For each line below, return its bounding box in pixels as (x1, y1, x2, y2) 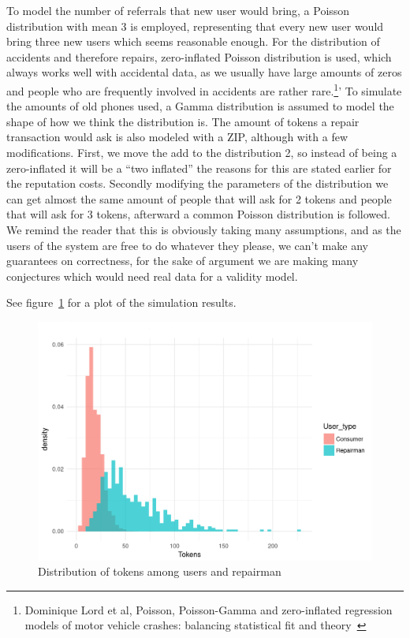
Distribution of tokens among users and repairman (38, 563, 281, 580)
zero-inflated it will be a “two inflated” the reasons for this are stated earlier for (6, 159, 392, 176)
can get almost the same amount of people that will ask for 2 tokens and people (6, 190, 392, 207)
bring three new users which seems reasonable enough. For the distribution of (6, 33, 380, 50)
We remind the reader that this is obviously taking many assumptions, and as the (6, 221, 401, 237)
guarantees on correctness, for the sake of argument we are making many (6, 252, 359, 269)
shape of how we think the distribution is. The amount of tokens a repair (6, 113, 360, 129)
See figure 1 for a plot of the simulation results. (6, 294, 237, 311)
